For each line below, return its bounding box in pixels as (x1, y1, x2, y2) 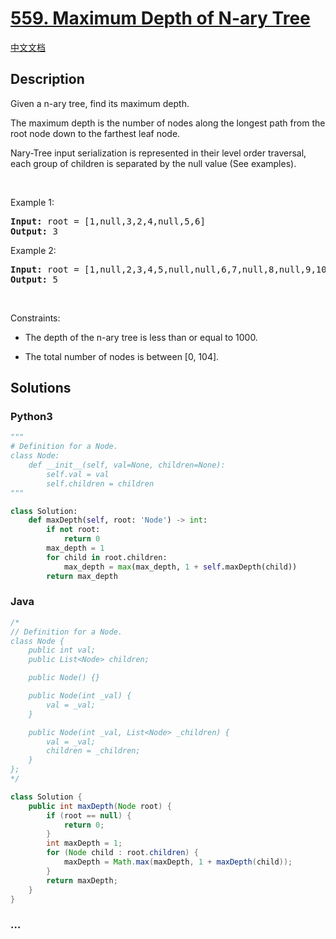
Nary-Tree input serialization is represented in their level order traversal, (10, 147, 307, 159)
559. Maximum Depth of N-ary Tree (10, 7, 311, 30)
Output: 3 (10, 225, 58, 237)
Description (10, 71, 85, 88)
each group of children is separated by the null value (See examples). (10, 157, 297, 169)
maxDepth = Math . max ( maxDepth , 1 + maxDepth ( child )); (63, 857, 293, 867)
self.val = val (46, 469, 110, 479)
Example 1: (10, 196, 55, 208)
